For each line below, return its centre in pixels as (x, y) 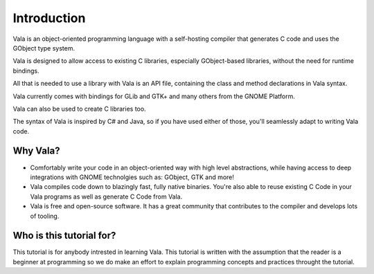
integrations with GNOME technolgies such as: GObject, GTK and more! (132, 177)
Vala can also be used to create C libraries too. (79, 109)
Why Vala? (36, 151)
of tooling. (45, 216)
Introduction (49, 18)
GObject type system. (44, 48)
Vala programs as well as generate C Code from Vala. (106, 197)
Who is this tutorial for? (64, 236)
